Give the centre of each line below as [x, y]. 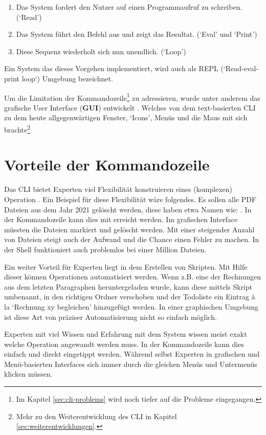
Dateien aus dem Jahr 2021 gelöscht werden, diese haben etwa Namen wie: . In [128, 209]
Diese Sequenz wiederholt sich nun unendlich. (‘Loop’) [101, 51]
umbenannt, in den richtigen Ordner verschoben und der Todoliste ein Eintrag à [130, 297]
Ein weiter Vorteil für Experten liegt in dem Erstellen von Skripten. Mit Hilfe [126, 266]
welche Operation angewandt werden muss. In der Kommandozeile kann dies [124, 344]
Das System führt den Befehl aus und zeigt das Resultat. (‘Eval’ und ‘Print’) [137, 34]
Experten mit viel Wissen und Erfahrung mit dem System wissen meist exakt [126, 334]
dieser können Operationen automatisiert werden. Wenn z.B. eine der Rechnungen [133, 277]
